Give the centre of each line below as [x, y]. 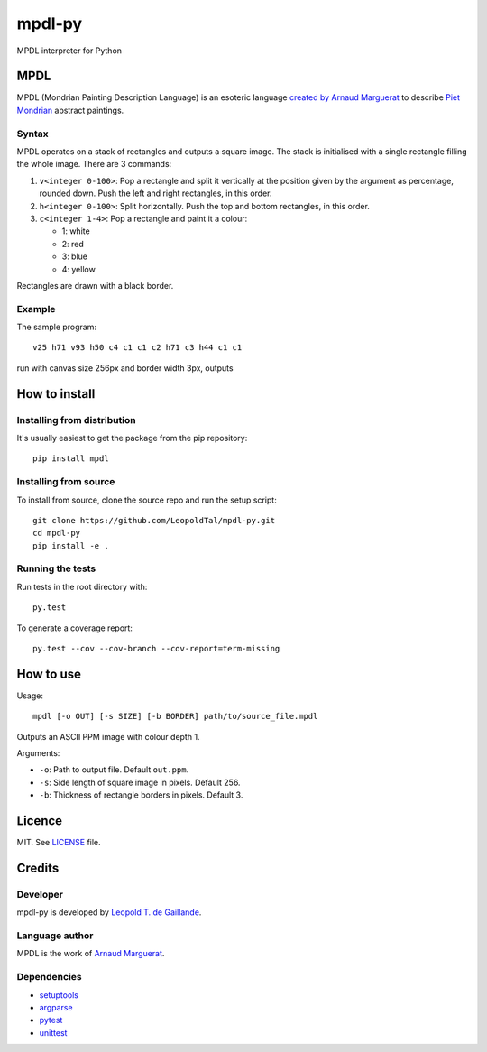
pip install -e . [71, 545]
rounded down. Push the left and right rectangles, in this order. [156, 193]
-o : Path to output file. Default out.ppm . [114, 770]
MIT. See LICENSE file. [59, 843]
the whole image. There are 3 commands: [94, 164]
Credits [38, 867]
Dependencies [50, 977]
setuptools [59, 995]
